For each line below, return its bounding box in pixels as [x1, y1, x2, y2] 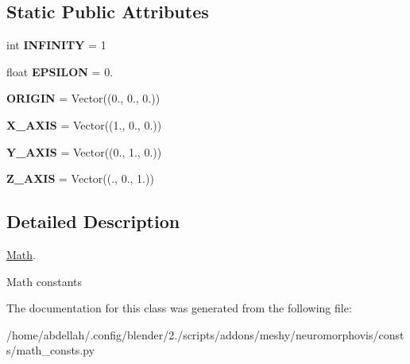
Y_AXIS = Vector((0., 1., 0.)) [6, 143, 162, 160]
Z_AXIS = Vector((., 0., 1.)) [6, 170, 154, 187]
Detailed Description [6, 209, 180, 234]
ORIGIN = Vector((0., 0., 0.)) [6, 90, 161, 106]
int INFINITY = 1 [6, 37, 106, 53]
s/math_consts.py [6, 342, 95, 358]
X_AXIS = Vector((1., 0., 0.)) [6, 116, 162, 133]
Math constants [6, 273, 83, 289]
